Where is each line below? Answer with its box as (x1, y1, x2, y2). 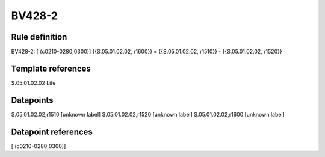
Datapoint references (11, 126, 93, 137)
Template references (11, 63, 91, 73)
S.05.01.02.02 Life (11, 79, 56, 87)
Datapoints (11, 95, 54, 105)
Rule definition (11, 32, 67, 42)
